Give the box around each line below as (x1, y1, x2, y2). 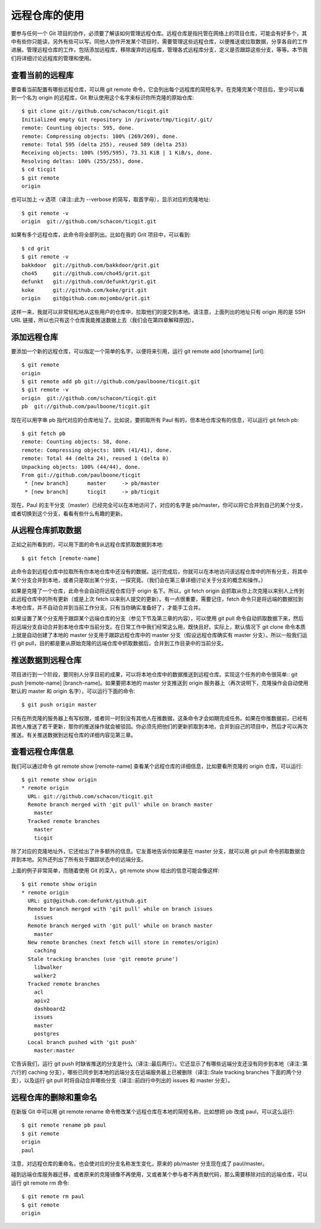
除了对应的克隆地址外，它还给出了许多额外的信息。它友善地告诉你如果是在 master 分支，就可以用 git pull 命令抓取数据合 (11, 847, 306, 855)
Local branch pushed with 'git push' (27, 1039, 138, 1045)
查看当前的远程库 (11, 70, 74, 80)
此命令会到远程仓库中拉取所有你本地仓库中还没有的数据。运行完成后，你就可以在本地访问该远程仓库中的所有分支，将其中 (11, 568, 308, 575)
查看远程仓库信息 (11, 746, 74, 757)
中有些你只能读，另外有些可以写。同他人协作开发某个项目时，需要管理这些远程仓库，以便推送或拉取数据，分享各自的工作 (11, 37, 308, 45)
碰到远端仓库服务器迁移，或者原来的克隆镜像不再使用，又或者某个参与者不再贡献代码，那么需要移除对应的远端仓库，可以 (11, 1171, 308, 1178)
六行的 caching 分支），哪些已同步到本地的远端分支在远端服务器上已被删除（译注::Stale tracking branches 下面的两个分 (11, 1069, 302, 1076)
